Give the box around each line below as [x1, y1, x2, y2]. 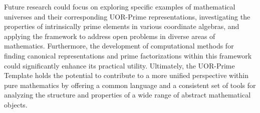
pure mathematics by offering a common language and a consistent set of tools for [4, 79, 256, 90]
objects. [4, 99, 28, 109]
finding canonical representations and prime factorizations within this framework [4, 50, 252, 60]
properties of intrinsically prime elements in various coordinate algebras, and [4, 21, 239, 31]
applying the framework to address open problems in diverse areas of [4, 30, 215, 41]
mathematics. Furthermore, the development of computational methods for [4, 40, 234, 51]
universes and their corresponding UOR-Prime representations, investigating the [4, 11, 250, 21]
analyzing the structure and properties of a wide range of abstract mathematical [4, 89, 251, 100]
